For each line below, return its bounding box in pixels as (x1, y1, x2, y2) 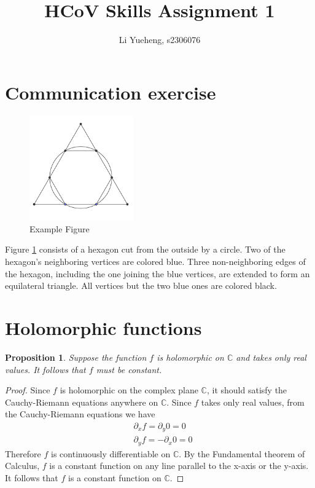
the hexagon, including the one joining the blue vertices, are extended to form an (5, 267, 310, 280)
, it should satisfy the (206, 384, 287, 396)
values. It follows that (5, 363, 86, 376)
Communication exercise (5, 79, 216, 104)
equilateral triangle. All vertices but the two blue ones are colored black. (5, 279, 277, 292)
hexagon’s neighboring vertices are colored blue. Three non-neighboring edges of (5, 255, 306, 268)
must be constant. (96, 363, 162, 376)
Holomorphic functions (5, 315, 202, 340)
